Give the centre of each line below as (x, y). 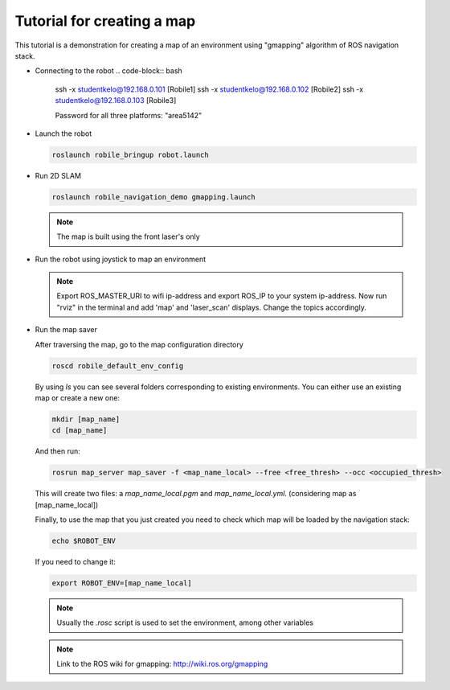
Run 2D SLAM (58, 175)
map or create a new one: (78, 397)
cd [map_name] (80, 431)
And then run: (57, 451)
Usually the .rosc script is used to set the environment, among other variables (185, 622)
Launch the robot (63, 133)
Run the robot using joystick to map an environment (121, 259)
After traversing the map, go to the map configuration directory (139, 344)
